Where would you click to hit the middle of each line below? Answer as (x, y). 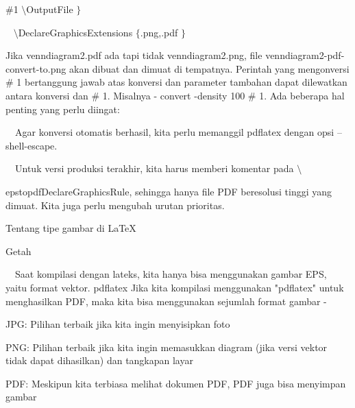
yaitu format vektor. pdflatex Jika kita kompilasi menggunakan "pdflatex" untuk (175, 287)
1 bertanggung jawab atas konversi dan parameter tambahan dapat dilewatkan (182, 82)
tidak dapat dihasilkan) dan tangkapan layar (99, 360)
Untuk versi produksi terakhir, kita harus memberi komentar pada (155, 168)
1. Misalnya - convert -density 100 (174, 95)
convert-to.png (36, 68)
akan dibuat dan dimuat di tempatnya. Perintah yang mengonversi (209, 68)
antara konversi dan (47, 95)
